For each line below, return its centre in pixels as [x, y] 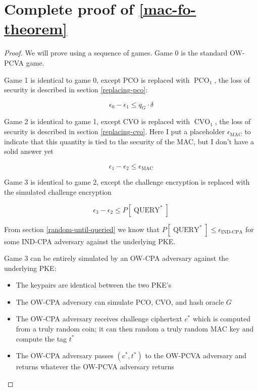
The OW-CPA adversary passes [65, 355]
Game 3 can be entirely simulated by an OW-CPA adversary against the [116, 258]
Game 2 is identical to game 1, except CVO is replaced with [97, 121]
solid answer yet [29, 151]
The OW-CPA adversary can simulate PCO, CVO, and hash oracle [120, 301]
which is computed [221, 319]
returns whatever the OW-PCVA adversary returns [95, 367]
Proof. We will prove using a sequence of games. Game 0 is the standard [116, 53]
